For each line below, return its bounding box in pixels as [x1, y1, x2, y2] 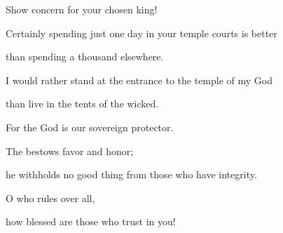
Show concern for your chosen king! [6, 2, 158, 16]
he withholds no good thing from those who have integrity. [6, 167, 257, 182]
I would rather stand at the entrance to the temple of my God [6, 72, 272, 87]
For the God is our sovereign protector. [6, 119, 174, 134]
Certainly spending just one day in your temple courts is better [6, 25, 277, 40]
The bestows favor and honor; [6, 143, 134, 158]
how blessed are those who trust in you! [6, 214, 176, 229]
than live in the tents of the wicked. [6, 96, 159, 111]
